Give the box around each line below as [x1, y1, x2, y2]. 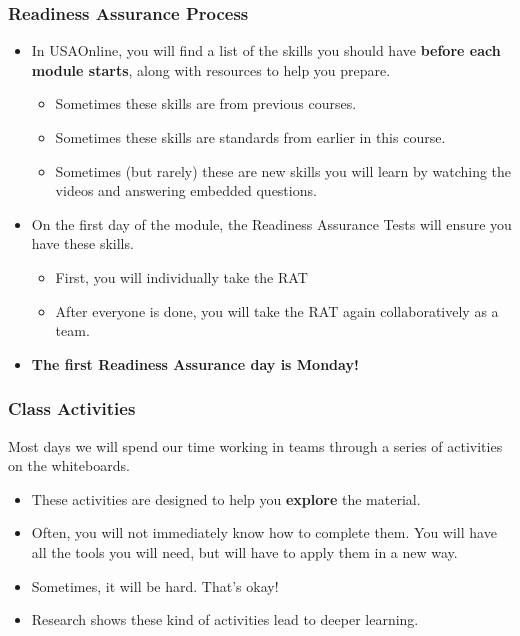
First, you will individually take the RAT [55, 266, 308, 287]
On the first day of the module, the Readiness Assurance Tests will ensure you [31, 213, 512, 234]
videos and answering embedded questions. [55, 180, 317, 201]
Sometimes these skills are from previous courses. [55, 93, 357, 114]
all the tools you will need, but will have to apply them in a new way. [31, 541, 458, 562]
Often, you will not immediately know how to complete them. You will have [31, 522, 497, 543]
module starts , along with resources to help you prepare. [31, 59, 391, 80]
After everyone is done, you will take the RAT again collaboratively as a [55, 300, 499, 321]
